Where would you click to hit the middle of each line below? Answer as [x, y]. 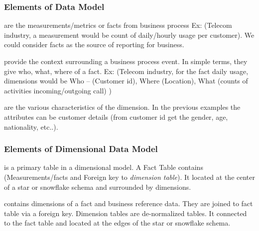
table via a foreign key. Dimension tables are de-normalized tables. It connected [126, 213]
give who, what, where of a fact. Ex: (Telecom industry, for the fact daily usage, [126, 71]
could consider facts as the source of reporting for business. [94, 44]
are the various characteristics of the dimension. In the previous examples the [122, 107]
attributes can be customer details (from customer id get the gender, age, [116, 116]
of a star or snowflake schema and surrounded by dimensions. [98, 187]
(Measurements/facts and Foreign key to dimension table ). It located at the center [130, 177]
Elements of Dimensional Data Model [81, 149]
